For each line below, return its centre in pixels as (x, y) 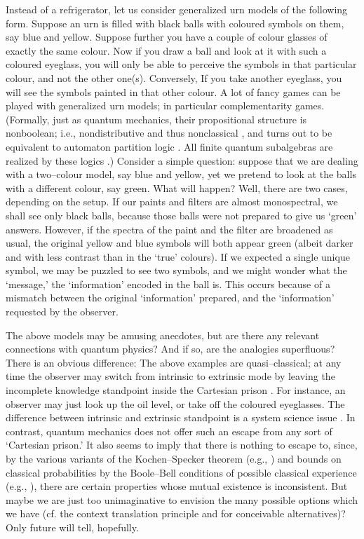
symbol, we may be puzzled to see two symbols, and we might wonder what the (176, 270)
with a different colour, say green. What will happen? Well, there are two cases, (177, 187)
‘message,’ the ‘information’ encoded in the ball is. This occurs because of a (168, 284)
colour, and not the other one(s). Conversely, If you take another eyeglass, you (174, 77)
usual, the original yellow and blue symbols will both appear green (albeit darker (180, 243)
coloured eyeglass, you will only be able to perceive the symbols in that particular (181, 64)
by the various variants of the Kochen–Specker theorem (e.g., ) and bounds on (174, 458)
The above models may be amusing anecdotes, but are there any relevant (163, 335)
